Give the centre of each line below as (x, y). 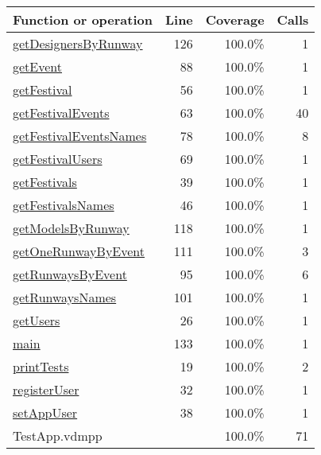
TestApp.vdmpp (58, 436)
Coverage (235, 19)
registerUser (46, 389)
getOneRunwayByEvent (79, 251)
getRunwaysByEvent (70, 274)
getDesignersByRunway (78, 43)
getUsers (37, 320)
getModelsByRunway (71, 228)
